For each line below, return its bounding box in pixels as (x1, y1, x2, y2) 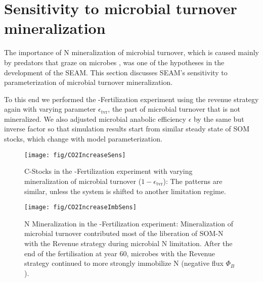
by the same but (193, 113, 244, 124)
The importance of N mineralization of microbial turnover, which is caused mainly (4, 47, 259, 58)
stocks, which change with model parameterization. (4, 133, 162, 144)
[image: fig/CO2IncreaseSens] (24, 151, 126, 159)
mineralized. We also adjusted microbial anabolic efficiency (4, 113, 186, 124)
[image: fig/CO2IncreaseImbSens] (24, 204, 137, 211)
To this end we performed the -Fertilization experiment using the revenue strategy (4, 93, 259, 104)
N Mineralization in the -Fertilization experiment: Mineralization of (24, 218, 234, 228)
